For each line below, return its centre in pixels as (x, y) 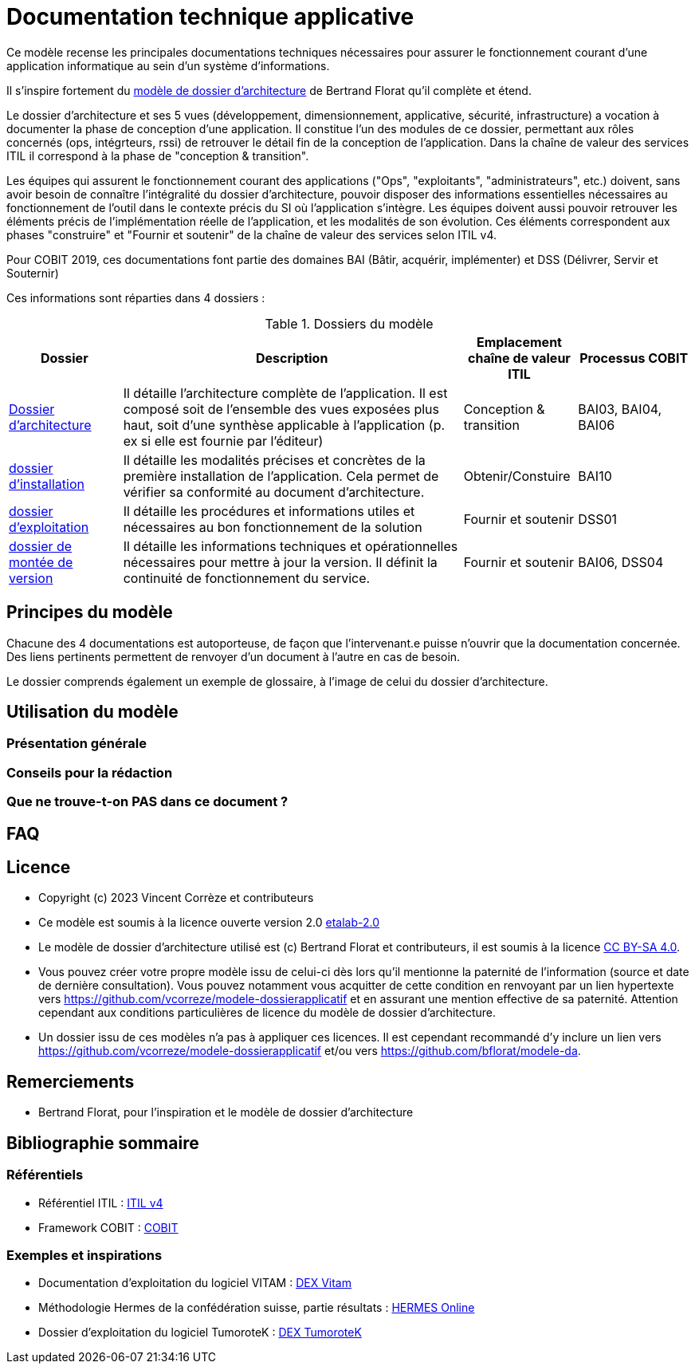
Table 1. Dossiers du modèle (349, 323)
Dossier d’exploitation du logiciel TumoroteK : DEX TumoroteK (200, 1333)
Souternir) (33, 273)
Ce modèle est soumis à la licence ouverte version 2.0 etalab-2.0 (209, 923)
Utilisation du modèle (92, 712)
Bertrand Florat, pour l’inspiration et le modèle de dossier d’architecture (226, 1112)
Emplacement (519, 342)
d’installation (47, 484)
